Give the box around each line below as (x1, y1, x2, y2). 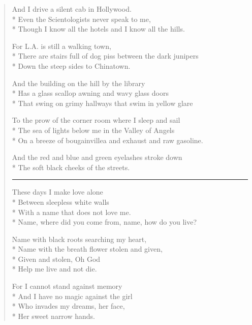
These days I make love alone (12, 186, 103, 197)
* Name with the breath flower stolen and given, (12, 243, 163, 254)
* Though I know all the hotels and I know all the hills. (12, 23, 185, 34)
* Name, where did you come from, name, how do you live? (12, 216, 197, 227)
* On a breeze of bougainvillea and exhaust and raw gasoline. (12, 134, 203, 145)
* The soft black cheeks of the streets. (12, 161, 130, 172)
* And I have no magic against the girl (12, 290, 133, 301)
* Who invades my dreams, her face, (12, 301, 125, 311)
